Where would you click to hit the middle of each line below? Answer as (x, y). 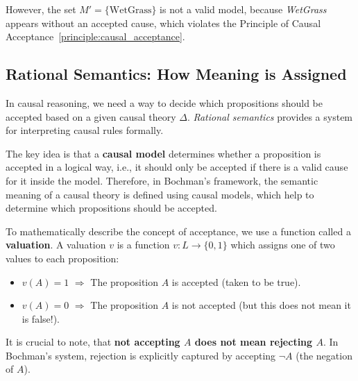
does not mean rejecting (254, 342)
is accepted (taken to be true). (236, 281)
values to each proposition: (62, 258)
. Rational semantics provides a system (270, 116)
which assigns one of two (283, 245)
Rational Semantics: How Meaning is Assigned (176, 74)
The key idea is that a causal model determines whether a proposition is (163, 153)
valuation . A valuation (56, 245)
